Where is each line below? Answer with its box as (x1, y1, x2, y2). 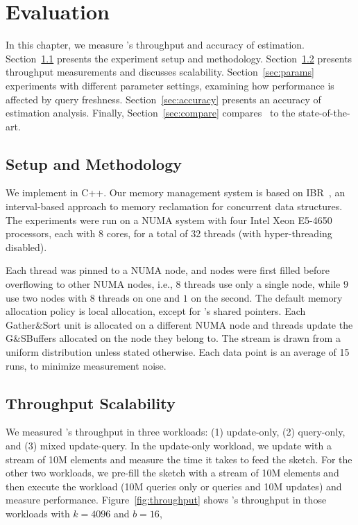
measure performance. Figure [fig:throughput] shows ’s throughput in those (6, 492, 327, 507)
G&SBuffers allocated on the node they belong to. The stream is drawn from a (6, 331, 341, 345)
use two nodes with (6, 290, 87, 304)
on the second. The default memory (191, 290, 343, 304)
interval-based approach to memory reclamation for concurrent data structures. (6, 199, 343, 214)
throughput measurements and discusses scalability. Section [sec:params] (6, 64, 314, 79)
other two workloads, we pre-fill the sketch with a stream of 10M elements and (6, 465, 339, 480)
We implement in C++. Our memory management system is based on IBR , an (6, 185, 346, 200)
